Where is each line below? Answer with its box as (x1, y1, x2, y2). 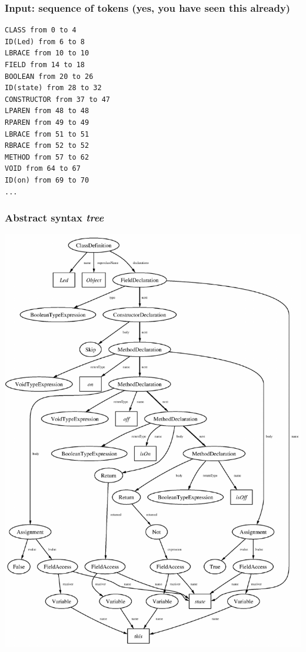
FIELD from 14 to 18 (5, 61, 85, 69)
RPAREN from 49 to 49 (5, 118, 89, 127)
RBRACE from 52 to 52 (5, 141, 89, 150)
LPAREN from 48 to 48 (5, 107, 89, 115)
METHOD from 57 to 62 (5, 153, 89, 161)
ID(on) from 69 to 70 (5, 176, 89, 184)
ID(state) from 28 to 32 (5, 84, 102, 92)
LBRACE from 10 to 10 (5, 49, 89, 58)
